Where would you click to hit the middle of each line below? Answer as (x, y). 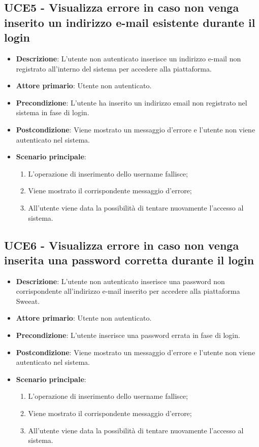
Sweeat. (28, 301)
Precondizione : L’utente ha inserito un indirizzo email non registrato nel (132, 102)
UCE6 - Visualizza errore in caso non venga (122, 245)
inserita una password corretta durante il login (129, 260)
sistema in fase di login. (53, 112)
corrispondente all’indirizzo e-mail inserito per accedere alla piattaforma (128, 291)
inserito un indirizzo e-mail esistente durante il (130, 22)
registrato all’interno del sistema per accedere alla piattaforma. (114, 68)
